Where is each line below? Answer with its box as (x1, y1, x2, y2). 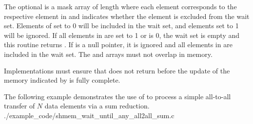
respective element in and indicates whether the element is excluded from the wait (4, 11, 250, 21)
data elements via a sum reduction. (44, 101, 150, 111)
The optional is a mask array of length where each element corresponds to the (4, 1, 237, 11)
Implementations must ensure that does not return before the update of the (4, 65, 230, 75)
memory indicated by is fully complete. (4, 75, 120, 85)
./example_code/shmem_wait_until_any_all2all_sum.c (4, 110, 175, 120)
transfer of (4, 101, 35, 111)
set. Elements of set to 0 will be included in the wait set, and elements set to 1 (4, 20, 239, 31)
